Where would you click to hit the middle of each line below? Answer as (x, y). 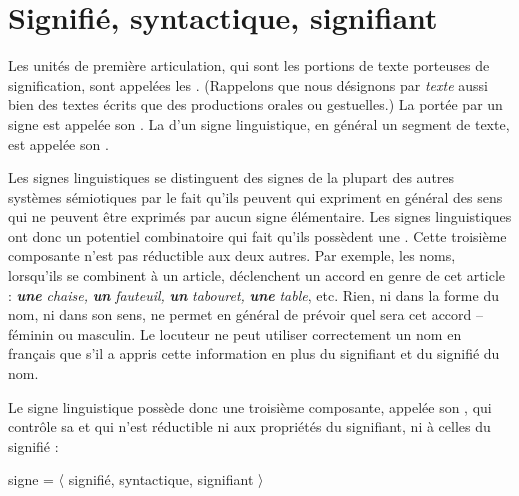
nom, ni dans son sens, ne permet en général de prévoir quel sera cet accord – (246, 314)
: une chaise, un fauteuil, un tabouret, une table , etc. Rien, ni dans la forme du (253, 294)
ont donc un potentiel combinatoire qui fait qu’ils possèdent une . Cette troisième (257, 235)
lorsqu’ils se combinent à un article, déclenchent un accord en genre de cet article (256, 275)
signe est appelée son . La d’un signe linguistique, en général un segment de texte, (259, 123)
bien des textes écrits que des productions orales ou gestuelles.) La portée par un (255, 104)
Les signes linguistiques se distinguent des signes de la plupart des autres (231, 177)
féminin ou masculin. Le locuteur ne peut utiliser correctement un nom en (235, 333)
